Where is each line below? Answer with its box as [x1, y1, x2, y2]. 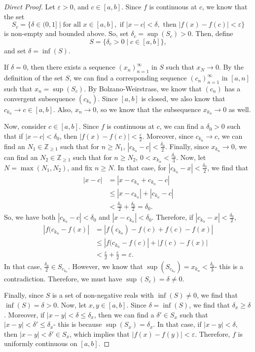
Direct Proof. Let [4, 1, 55, 11]
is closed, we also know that [141, 93, 225, 103]
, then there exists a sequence [26, 62, 115, 72]
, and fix [67, 162, 93, 172]
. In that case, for [113, 162, 166, 172]
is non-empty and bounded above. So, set [4, 28, 129, 39]
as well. [228, 104, 251, 114]
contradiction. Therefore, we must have [4, 273, 122, 283]
